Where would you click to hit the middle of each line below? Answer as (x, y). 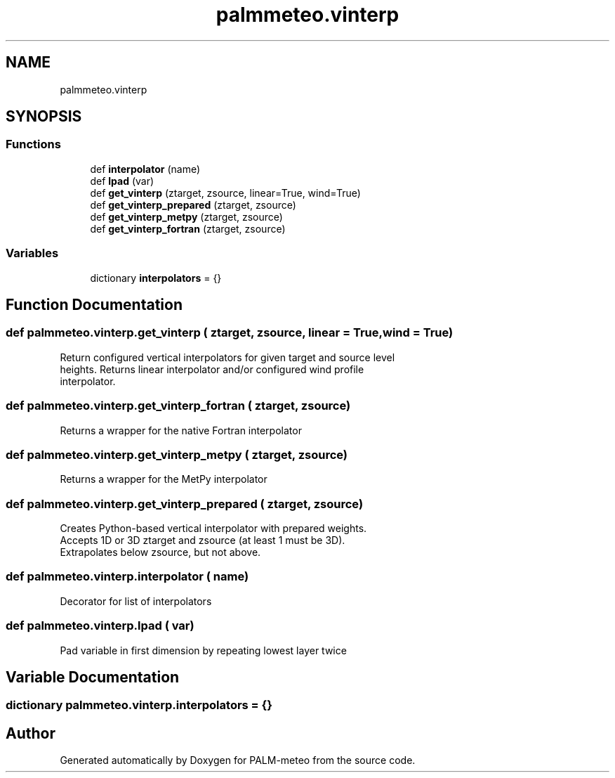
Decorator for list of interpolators (136, 601)
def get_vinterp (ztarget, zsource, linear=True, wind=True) (225, 193)
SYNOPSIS (44, 117)
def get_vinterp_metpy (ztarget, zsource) (186, 216)
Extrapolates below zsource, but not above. (160, 552)
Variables (32, 253)
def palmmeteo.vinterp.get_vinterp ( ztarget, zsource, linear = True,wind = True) (230, 333)
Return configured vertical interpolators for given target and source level (227, 357)
